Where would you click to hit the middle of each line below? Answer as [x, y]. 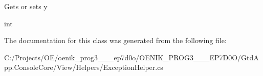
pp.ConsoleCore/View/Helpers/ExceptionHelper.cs [84, 67]
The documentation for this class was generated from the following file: [115, 40]
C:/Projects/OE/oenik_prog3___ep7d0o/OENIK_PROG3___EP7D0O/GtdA [131, 57]
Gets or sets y [26, 6]
